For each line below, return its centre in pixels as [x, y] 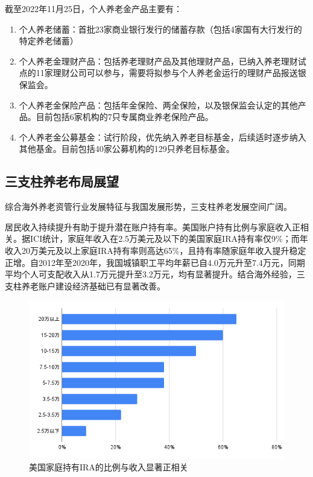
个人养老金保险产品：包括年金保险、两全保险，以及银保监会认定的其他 [158, 105]
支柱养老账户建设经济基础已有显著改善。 [85, 286]
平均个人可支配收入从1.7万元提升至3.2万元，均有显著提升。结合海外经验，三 [155, 274]
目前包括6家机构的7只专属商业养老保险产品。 [125, 117]
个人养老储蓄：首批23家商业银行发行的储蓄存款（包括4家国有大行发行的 [160, 29]
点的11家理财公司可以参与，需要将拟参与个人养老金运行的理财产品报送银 [163, 73]
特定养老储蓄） [49, 41]
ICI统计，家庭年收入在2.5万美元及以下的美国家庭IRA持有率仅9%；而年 [169, 238]
